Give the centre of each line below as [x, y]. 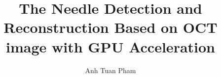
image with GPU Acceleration [110, 46]
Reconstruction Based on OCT [110, 27]
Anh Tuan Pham [110, 70]
